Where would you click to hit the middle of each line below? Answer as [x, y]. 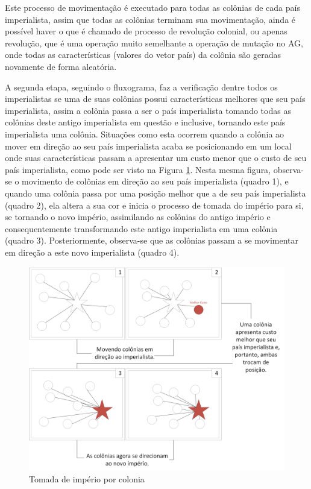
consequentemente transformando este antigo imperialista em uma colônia [141, 228]
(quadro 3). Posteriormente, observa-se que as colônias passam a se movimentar [152, 240]
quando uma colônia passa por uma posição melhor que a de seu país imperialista [155, 193]
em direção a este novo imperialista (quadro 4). [92, 252]
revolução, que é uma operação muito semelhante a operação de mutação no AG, [154, 43]
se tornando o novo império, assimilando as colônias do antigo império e [138, 217]
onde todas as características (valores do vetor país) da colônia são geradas [143, 55]
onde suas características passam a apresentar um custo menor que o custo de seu [156, 158]
